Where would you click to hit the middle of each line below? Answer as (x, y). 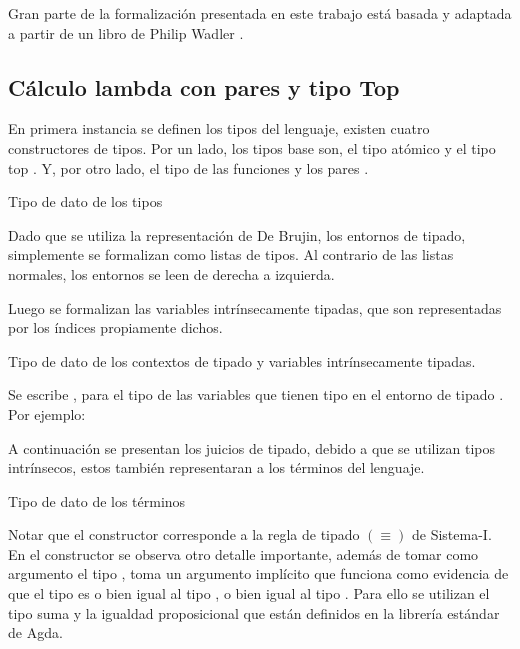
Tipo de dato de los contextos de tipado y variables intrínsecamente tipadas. (242, 360)
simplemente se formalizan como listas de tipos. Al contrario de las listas (231, 254)
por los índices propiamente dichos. (115, 327)
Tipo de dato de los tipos (85, 201)
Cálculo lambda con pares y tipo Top (204, 86)
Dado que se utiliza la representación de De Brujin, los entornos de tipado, (237, 234)
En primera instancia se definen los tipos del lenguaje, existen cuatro (219, 128)
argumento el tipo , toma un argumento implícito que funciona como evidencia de (258, 573)
